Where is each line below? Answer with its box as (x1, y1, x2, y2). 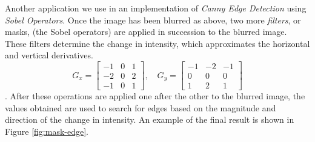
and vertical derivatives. (5, 49, 93, 61)
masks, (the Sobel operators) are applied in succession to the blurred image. (5, 25, 287, 38)
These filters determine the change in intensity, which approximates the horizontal (5, 37, 310, 49)
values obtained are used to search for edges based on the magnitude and (5, 101, 276, 114)
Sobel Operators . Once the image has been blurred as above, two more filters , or (5, 13, 301, 26)
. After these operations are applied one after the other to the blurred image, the (5, 90, 305, 102)
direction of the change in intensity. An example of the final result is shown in (5, 113, 294, 126)
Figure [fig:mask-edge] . (5, 125, 89, 137)
